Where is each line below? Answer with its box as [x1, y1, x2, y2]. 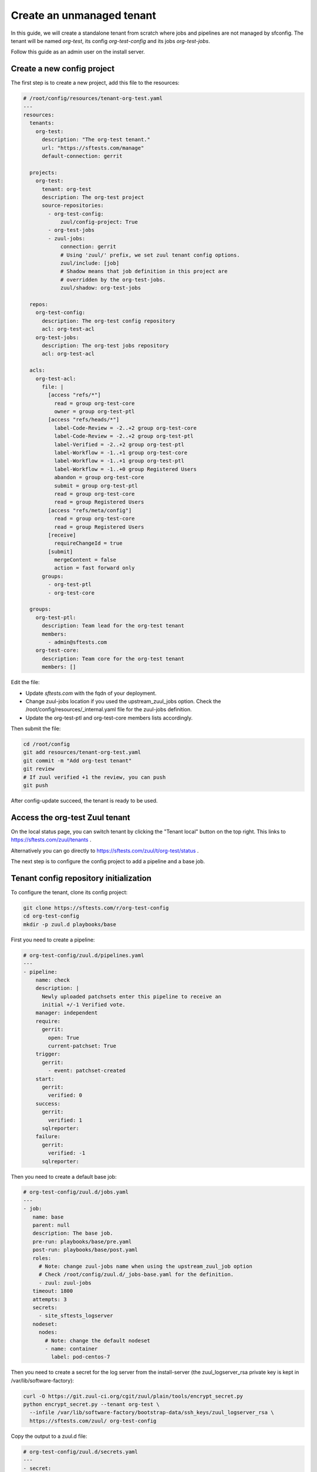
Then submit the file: [11, 725, 61, 732]
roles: [32, 1255, 52, 1261]
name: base [32, 1214, 64, 1220]
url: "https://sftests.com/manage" [42, 144, 144, 151]
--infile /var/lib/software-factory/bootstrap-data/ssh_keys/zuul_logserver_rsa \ [29, 1409, 274, 1416]
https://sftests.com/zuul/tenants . [11, 836, 92, 843]
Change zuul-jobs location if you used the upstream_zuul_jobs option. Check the [25, 698, 221, 705]
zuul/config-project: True [60, 218, 138, 226]
